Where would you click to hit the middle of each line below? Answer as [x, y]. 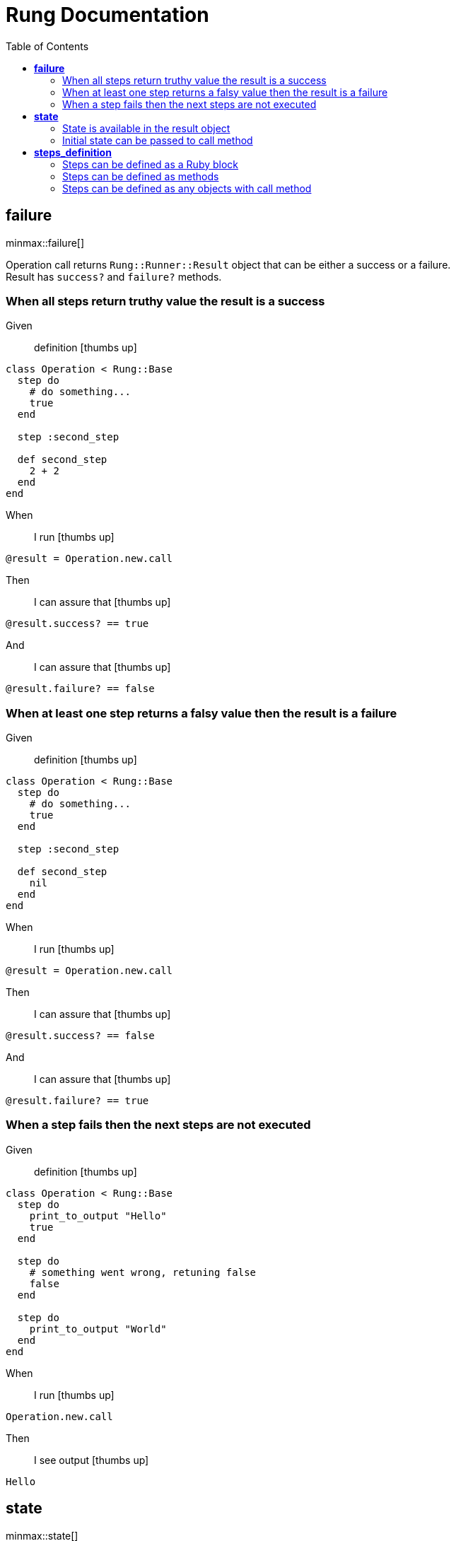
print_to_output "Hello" [98, 1215]
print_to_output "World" [98, 1329]
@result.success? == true [77, 624]
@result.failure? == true [77, 1101]
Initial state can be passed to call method [158, 140]
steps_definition [73, 152]
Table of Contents [47, 46]
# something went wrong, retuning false [143, 1272]
